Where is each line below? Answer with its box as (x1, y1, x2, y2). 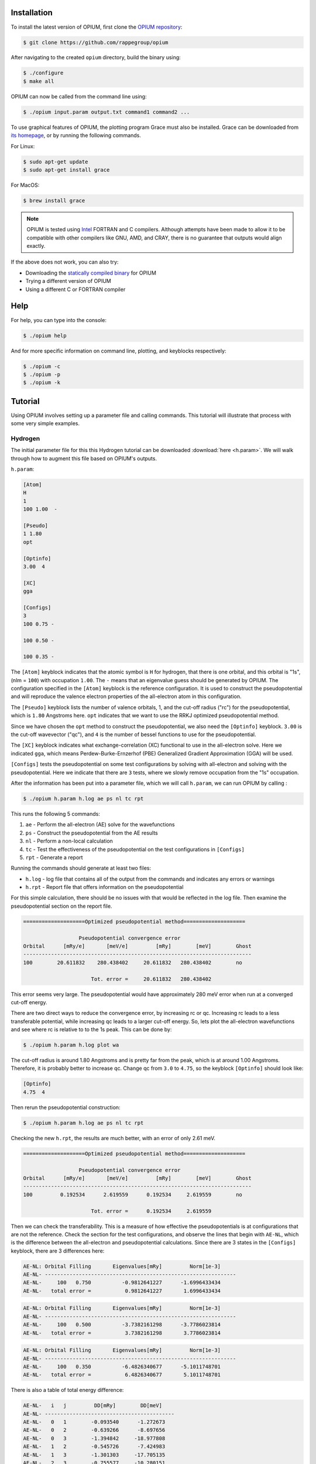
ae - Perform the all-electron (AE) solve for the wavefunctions (25, 821, 175, 828)
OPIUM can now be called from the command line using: (11, 93, 147, 100)
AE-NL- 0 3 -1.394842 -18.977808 (23, 1435, 166, 1442)
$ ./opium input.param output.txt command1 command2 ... (23, 108, 190, 115)
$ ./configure (23, 70, 64, 76)
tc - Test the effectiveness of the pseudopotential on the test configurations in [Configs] (25, 846, 245, 853)
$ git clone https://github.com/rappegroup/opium (23, 39, 169, 46)
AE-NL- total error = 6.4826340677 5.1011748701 (23, 1371, 221, 1379)
